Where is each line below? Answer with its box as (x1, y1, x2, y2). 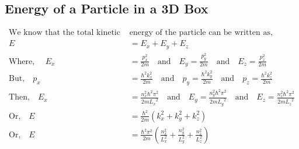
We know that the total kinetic (9, 29, 120, 37)
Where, (9, 57, 35, 66)
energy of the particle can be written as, (129, 29, 273, 37)
